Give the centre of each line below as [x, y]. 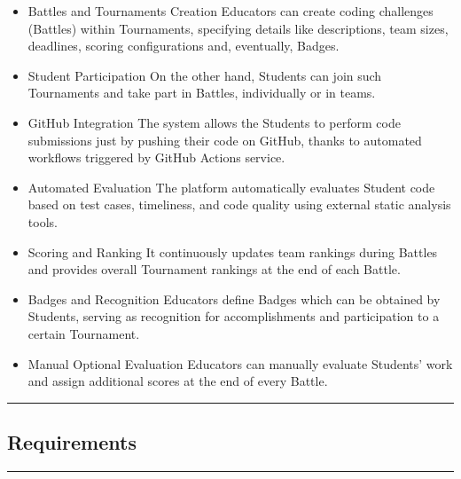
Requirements [72, 442]
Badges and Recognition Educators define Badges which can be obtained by [234, 298]
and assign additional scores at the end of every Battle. [178, 381]
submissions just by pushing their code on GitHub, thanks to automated [225, 140]
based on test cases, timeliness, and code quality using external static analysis [239, 204]
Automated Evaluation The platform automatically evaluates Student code [231, 187]
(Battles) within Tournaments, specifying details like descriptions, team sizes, [238, 28]
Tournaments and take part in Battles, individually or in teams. [202, 93]
